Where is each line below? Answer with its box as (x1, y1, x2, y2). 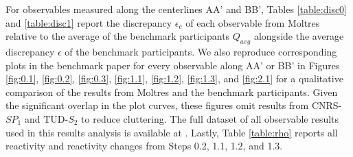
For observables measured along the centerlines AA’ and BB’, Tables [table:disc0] (5, 2, 348, 16)
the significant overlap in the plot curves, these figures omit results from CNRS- (5, 98, 342, 112)
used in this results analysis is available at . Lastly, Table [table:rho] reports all (5, 125, 338, 139)
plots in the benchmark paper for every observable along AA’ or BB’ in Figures (5, 58, 340, 72)
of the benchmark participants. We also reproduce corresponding (65, 44, 337, 58)
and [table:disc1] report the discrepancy (5, 15, 172, 29)
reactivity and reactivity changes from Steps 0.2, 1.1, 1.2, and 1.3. (5, 138, 283, 153)
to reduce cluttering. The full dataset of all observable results (81, 111, 339, 125)
